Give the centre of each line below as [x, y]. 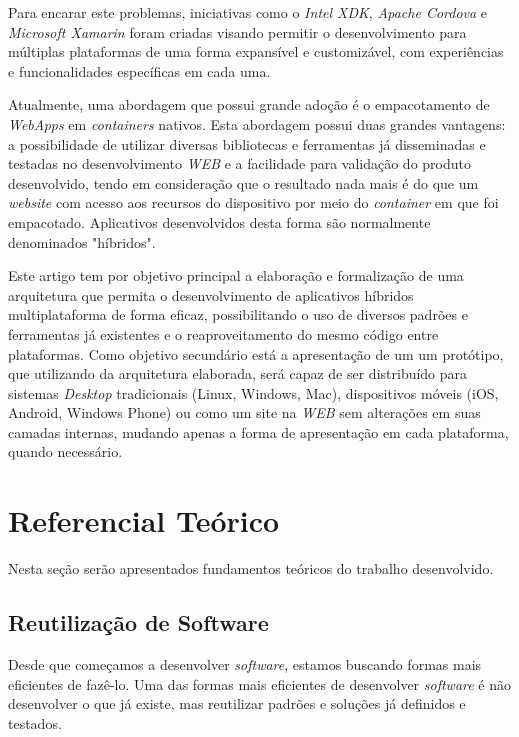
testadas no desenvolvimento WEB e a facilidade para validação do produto [239, 163]
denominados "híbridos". [82, 241]
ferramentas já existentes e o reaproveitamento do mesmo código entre [223, 333]
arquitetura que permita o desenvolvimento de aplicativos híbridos [211, 294]
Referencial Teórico [144, 520]
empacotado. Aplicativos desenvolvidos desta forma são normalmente [219, 221]
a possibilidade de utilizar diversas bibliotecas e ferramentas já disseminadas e [247, 143]
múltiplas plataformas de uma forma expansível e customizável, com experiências [256, 51]
